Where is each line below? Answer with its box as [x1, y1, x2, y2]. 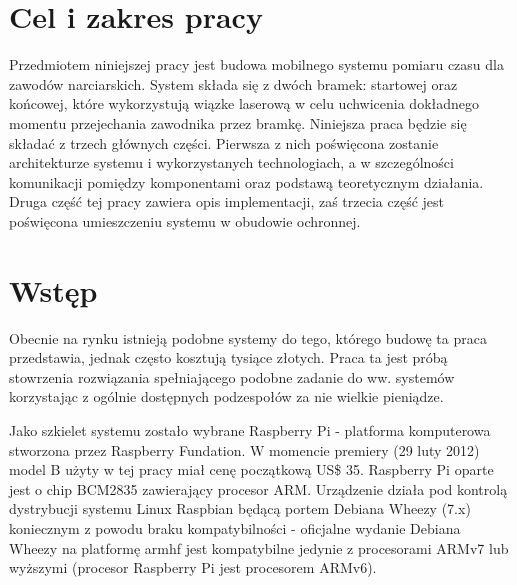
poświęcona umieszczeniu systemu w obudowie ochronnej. [9, 210, 361, 231]
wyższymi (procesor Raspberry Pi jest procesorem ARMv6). [9, 557, 377, 578]
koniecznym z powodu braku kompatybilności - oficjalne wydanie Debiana [9, 517, 461, 538]
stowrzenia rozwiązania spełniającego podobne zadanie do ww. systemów [9, 366, 455, 387]
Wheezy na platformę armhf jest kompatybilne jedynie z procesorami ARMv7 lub [9, 537, 509, 558]
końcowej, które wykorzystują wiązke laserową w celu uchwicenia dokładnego [9, 93, 480, 114]
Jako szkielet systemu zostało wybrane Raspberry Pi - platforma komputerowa [9, 419, 491, 440]
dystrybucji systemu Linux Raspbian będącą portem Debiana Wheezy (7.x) [9, 498, 471, 519]
